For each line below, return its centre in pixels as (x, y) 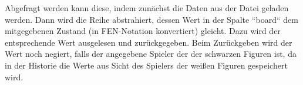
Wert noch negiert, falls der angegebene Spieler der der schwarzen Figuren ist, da (151, 54)
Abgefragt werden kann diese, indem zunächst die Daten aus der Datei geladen (147, 8)
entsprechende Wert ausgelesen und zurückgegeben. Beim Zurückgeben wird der (149, 42)
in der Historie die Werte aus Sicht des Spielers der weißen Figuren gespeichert (146, 65)
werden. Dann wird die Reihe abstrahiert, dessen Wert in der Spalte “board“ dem (151, 19)
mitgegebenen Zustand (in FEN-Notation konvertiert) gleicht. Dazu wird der (143, 31)
